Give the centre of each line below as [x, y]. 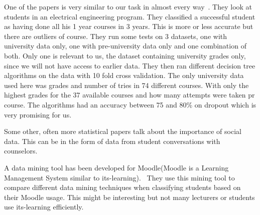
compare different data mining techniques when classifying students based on [122, 187]
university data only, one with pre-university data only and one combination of [125, 46]
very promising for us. [38, 114]
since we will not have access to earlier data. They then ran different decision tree [130, 65]
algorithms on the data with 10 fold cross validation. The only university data [124, 75]
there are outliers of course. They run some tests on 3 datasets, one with [116, 36]
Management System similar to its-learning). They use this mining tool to [119, 177]
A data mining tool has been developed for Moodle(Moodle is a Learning [116, 167]
